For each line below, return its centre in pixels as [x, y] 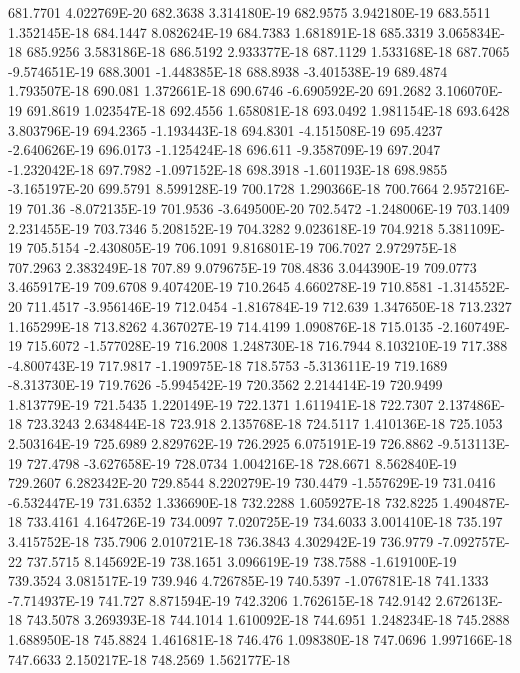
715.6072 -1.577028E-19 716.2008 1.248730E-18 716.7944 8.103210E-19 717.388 [267, 345]
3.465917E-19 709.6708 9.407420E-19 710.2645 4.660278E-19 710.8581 [221, 286]
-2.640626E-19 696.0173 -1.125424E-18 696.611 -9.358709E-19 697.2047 [224, 149]
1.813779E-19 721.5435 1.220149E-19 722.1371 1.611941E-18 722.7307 [221, 403]
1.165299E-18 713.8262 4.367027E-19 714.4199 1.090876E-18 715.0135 [221, 325]
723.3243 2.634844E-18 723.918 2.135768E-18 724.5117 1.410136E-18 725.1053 [264, 423]
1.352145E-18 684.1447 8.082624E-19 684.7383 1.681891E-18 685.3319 [221, 31]
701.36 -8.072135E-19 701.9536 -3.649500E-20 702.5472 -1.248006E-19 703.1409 [268, 207]
